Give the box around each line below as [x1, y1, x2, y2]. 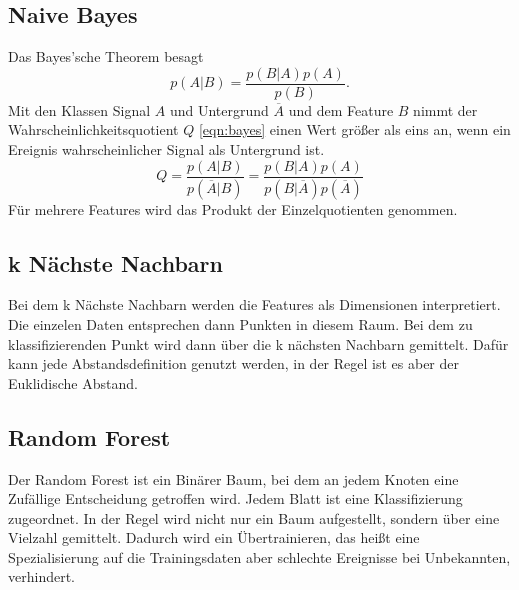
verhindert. [8, 566, 75, 587]
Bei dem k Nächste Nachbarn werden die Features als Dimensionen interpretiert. [8, 294, 501, 315]
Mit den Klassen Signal [8, 99, 151, 120]
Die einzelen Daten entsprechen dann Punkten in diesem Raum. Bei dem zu [8, 313, 473, 334]
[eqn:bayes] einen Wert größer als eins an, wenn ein [198, 119, 511, 140]
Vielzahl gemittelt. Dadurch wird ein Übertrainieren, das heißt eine [8, 527, 420, 548]
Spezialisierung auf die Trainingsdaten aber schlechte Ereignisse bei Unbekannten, [8, 546, 511, 567]
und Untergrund [169, 99, 269, 120]
